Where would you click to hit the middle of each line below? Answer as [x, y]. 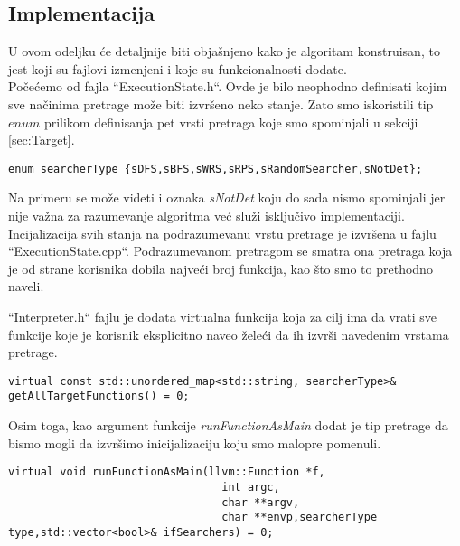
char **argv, [261, 502]
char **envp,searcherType [300, 518]
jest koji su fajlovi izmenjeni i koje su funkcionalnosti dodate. [178, 68]
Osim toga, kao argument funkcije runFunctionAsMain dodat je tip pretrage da [228, 425]
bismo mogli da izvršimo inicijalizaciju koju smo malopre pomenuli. [195, 442]
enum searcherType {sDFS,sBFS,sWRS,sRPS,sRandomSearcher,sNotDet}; [216, 169]
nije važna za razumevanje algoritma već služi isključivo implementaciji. [207, 216]
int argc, [251, 487]
